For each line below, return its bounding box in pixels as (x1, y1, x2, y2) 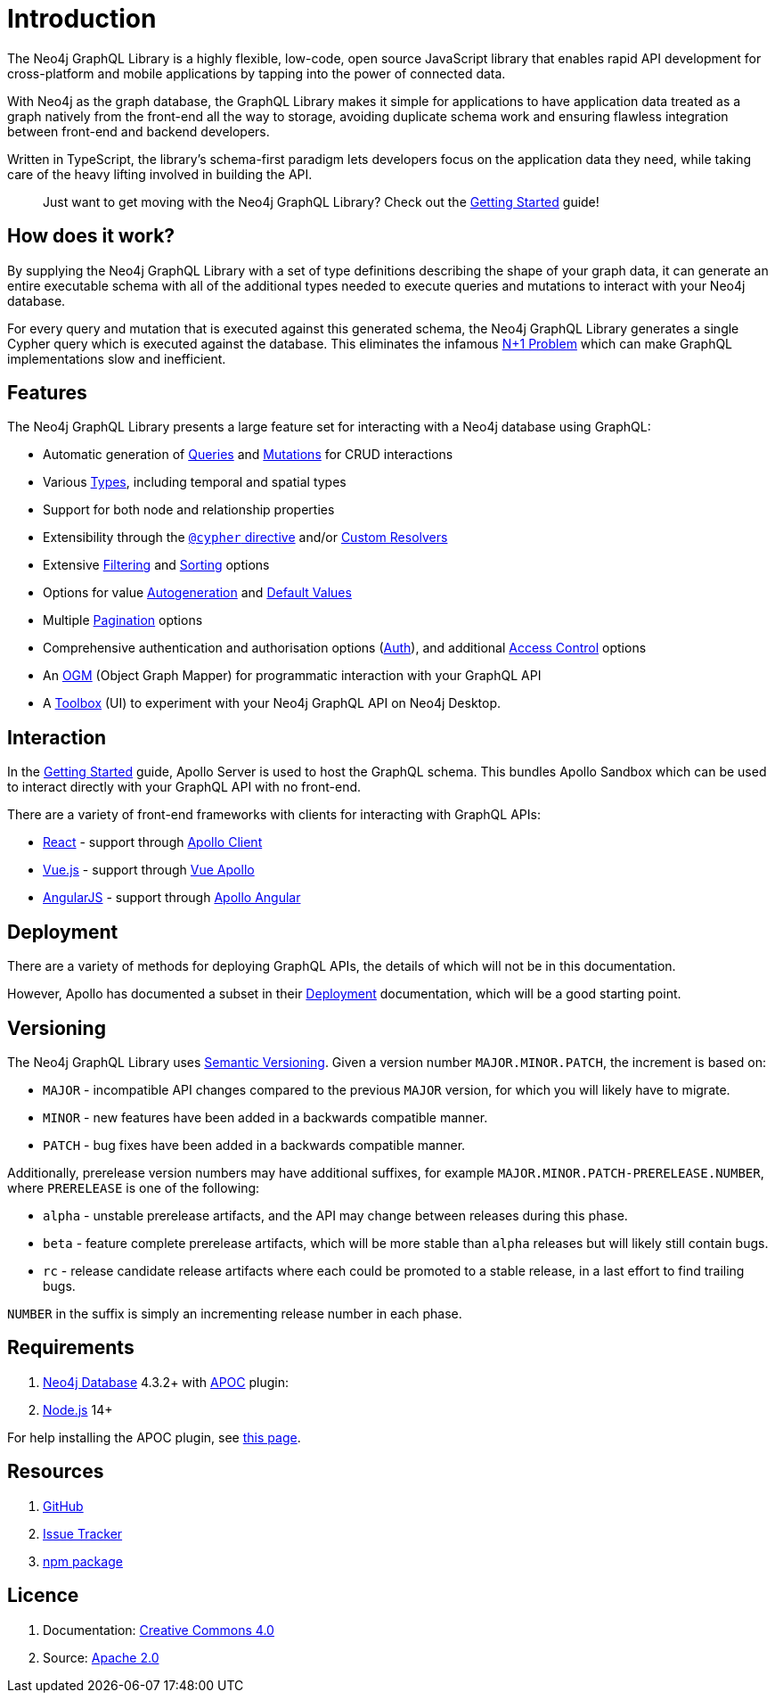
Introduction (7, 4, 157, 34)
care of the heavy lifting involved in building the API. (7, 166, 313, 182)
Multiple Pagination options (43, 612, 203, 628)
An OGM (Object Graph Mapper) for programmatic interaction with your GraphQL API (43, 668, 542, 684)
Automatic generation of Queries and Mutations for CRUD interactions (43, 447, 453, 463)
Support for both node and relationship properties (43, 502, 335, 518)
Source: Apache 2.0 (43, 1649, 159, 1665)
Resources (7, 1460, 104, 1483)
